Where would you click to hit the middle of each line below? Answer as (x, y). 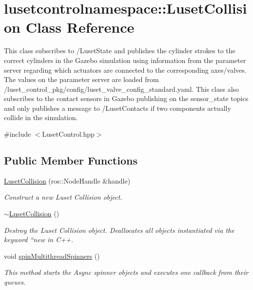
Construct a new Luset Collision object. (63, 197)
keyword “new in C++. (39, 239)
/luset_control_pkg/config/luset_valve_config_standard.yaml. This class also (122, 89)
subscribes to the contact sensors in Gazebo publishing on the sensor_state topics (126, 98)
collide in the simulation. (41, 117)
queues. (15, 282)
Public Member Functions (71, 160)
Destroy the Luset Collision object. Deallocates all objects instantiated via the (119, 230)
